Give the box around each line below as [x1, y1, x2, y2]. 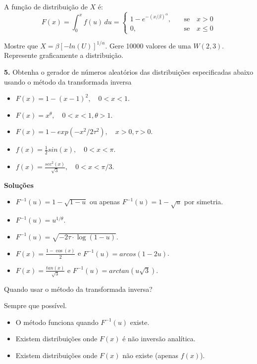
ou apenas [89, 196, 120, 207]
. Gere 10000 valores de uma [105, 40, 191, 50]
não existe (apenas [122, 350, 179, 360]
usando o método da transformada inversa [4, 76, 132, 87]
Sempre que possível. [4, 300, 67, 311]
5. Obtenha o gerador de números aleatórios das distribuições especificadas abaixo [4, 66, 254, 77]
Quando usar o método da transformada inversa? [4, 283, 153, 294]
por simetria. [184, 196, 223, 207]
